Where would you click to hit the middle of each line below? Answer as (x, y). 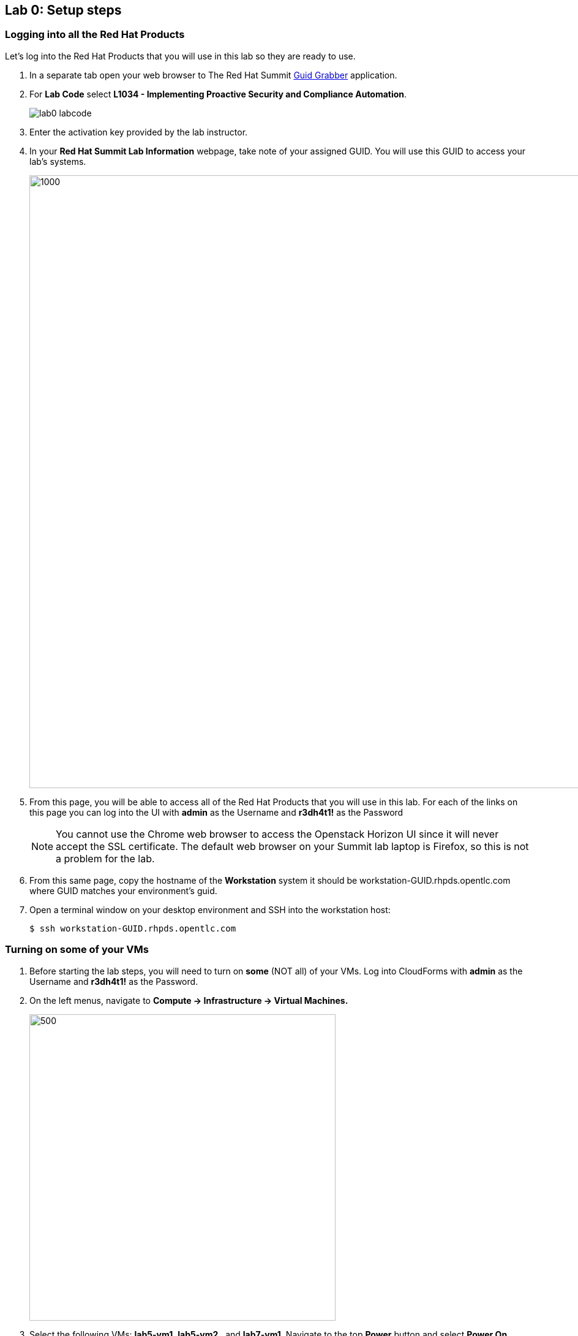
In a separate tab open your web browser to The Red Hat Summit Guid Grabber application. (213, 75)
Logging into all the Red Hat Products (95, 35)
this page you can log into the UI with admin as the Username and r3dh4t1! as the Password (216, 812)
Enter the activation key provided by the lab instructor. (139, 132)
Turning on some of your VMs (77, 950)
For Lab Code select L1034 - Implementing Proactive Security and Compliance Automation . (218, 94)
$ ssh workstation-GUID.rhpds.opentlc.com (133, 928)
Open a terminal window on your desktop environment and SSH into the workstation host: (210, 909)
